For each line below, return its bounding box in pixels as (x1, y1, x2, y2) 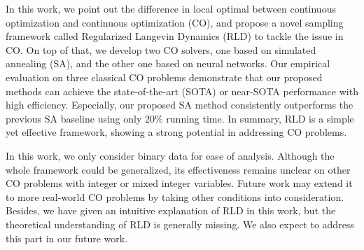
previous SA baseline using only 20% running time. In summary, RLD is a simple (6, 111, 354, 125)
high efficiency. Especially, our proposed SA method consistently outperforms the (6, 97, 353, 112)
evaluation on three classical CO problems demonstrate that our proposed (6, 69, 323, 84)
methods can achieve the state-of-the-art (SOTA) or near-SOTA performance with (6, 83, 358, 98)
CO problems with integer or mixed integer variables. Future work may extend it (6, 176, 353, 190)
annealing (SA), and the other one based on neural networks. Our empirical (6, 56, 330, 71)
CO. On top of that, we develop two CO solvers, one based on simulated (6, 42, 316, 57)
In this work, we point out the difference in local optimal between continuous (6, 1, 336, 15)
